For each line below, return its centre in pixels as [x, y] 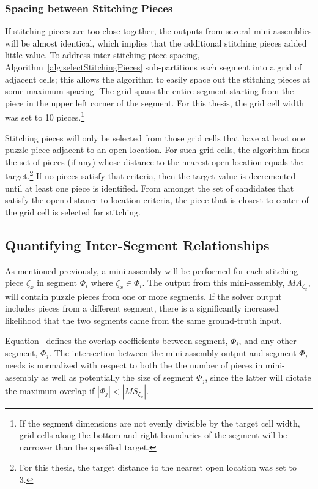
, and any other [268, 341]
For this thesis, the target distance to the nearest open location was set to [158, 467]
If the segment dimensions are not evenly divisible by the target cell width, [160, 423]
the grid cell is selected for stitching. [73, 211]
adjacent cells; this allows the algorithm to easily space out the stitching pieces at [158, 79]
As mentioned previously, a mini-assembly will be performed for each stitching [152, 270]
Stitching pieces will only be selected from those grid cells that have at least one [155, 137]
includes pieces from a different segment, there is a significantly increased [142, 308]
